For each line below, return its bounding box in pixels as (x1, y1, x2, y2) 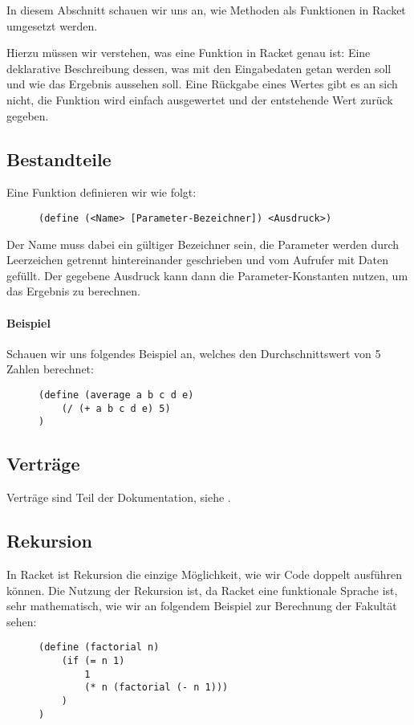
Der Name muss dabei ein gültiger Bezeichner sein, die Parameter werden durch (6, 235, 400, 252)
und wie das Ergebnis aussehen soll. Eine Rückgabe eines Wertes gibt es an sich (6, 75, 398, 92)
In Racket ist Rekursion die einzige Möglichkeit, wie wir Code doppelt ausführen (6, 565, 403, 582)
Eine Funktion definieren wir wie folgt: (6, 184, 197, 201)
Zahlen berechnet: (6, 360, 94, 377)
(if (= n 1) (61, 654, 125, 666)
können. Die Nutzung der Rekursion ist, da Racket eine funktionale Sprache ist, (6, 581, 398, 598)
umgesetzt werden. (6, 17, 98, 34)
